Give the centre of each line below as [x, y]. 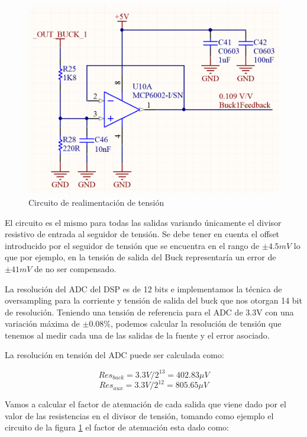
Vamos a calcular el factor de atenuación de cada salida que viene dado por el [146, 404]
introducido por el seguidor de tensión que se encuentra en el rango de [132, 245]
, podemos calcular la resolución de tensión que [196, 323]
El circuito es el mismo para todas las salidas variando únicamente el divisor [143, 222]
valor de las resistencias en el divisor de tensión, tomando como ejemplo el [139, 415]
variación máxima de [42, 323]
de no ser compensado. [75, 268]
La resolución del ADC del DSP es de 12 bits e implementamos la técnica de [143, 288]
